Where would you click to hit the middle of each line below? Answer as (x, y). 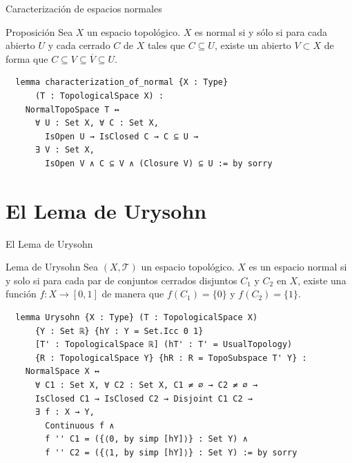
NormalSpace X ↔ (62, 372)
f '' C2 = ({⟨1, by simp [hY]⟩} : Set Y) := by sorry (171, 452)
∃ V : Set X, (65, 150)
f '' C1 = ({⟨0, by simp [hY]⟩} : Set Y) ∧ (146, 439)
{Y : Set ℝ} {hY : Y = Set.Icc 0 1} (119, 331)
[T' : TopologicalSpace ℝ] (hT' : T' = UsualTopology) (164, 345)
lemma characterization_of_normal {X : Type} (122, 82)
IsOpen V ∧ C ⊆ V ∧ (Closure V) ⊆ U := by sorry (159, 163)
